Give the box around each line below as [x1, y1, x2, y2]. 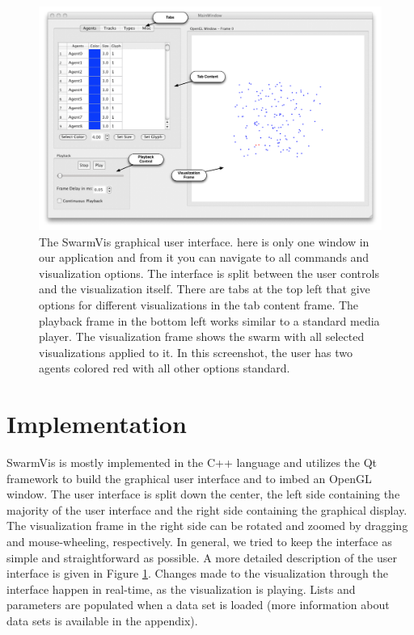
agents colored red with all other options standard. [39, 360, 290, 376]
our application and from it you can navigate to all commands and [39, 249, 370, 266]
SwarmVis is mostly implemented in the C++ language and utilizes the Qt [6, 454, 378, 471]
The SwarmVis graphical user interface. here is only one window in [39, 233, 370, 250]
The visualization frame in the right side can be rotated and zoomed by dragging [6, 517, 408, 534]
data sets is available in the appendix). [6, 612, 198, 629]
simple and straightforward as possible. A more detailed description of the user [6, 549, 397, 566]
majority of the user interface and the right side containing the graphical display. [6, 501, 408, 518]
